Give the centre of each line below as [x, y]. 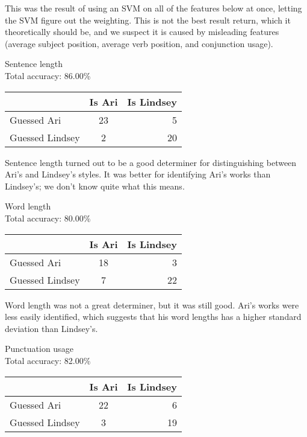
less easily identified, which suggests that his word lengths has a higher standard [153, 317]
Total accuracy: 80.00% [48, 218]
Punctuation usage [39, 349]
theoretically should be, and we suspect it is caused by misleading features [142, 32]
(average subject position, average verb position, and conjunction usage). [139, 43]
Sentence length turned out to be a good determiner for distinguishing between [151, 162]
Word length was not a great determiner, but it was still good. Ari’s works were [152, 305]
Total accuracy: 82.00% [48, 360]
